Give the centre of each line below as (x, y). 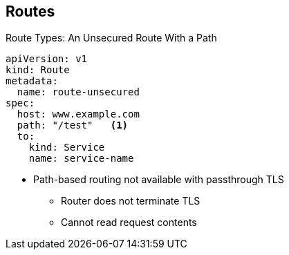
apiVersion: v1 (47, 59)
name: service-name (81, 159)
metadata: (32, 81)
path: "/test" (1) (73, 125)
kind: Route (38, 70)
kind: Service (67, 148)
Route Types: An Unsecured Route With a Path (111, 38)
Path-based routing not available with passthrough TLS (159, 180)
